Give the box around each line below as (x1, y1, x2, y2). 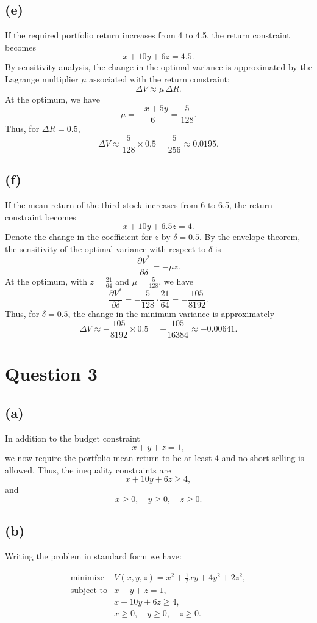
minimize (70, 574, 104, 583)
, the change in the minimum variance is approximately (68, 307, 275, 320)
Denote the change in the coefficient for (5, 230, 152, 243)
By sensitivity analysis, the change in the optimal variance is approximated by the (5, 60, 312, 73)
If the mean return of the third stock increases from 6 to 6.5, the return (5, 199, 272, 211)
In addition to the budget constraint (5, 431, 140, 444)
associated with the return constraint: (89, 72, 230, 85)
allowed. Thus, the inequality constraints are (5, 463, 171, 476)
